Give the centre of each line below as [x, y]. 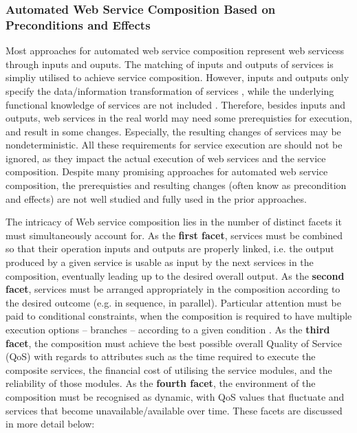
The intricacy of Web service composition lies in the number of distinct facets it [174, 222]
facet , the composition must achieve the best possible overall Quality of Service [174, 343]
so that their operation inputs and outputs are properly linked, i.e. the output [170, 248]
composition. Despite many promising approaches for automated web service [167, 171]
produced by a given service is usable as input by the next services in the [160, 262]
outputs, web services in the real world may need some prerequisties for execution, [179, 118]
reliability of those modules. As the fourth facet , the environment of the [161, 383]
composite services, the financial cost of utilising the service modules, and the [169, 369]
